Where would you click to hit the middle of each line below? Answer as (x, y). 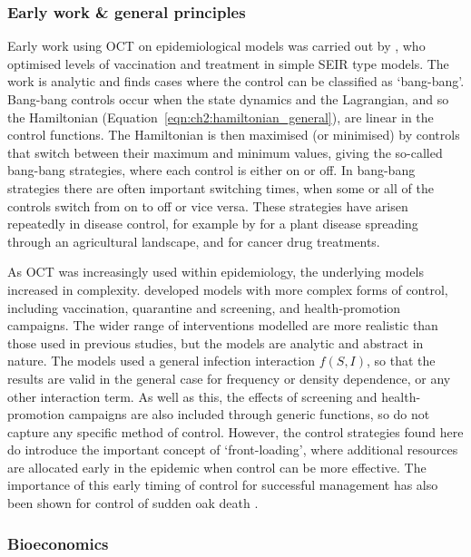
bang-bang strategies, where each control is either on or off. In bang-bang (211, 170)
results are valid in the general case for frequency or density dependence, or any (229, 378)
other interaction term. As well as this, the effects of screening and (192, 396)
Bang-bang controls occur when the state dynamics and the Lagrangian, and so (228, 99)
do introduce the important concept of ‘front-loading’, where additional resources (233, 450)
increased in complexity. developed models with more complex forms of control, (228, 289)
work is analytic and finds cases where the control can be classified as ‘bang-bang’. (236, 81)
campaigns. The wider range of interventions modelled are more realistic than (223, 325)
